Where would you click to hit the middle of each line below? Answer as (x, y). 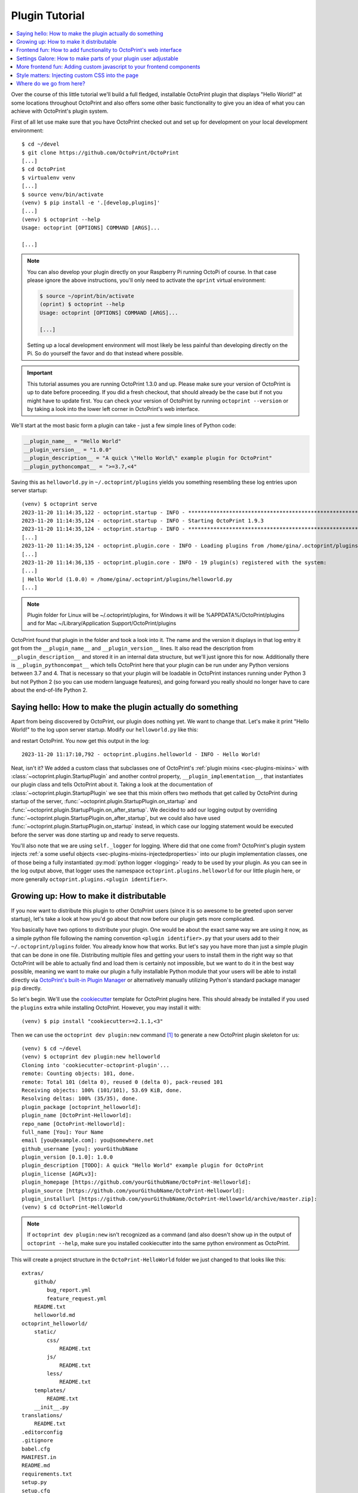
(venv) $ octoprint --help (61, 219)
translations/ (42, 1416)
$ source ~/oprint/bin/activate (87, 296)
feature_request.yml (77, 1298)
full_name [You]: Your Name (63, 1132)
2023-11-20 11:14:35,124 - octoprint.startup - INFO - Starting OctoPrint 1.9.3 (143, 521)
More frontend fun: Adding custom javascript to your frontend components (108, 67)
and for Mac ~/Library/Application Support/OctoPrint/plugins (102, 623)
